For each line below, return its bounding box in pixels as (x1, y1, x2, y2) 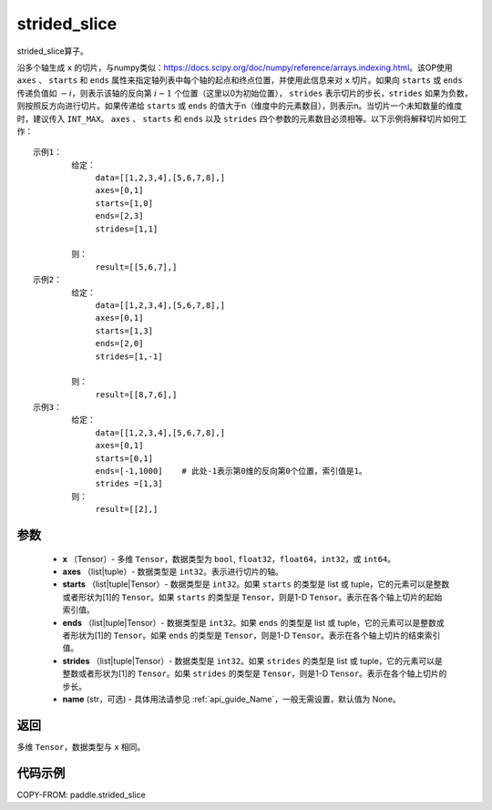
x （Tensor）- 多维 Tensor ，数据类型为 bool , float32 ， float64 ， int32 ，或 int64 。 (62, 553, 396, 564)
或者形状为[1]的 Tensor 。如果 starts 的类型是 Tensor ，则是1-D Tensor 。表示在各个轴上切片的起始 (62, 591, 443, 602)
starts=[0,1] (95, 453, 154, 464)
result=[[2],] (95, 504, 159, 515)
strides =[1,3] (95, 478, 163, 489)
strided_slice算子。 (16, 46, 88, 56)
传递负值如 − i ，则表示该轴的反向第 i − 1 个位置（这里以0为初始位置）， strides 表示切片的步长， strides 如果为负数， (16, 87, 473, 98)
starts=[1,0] (95, 198, 154, 209)
